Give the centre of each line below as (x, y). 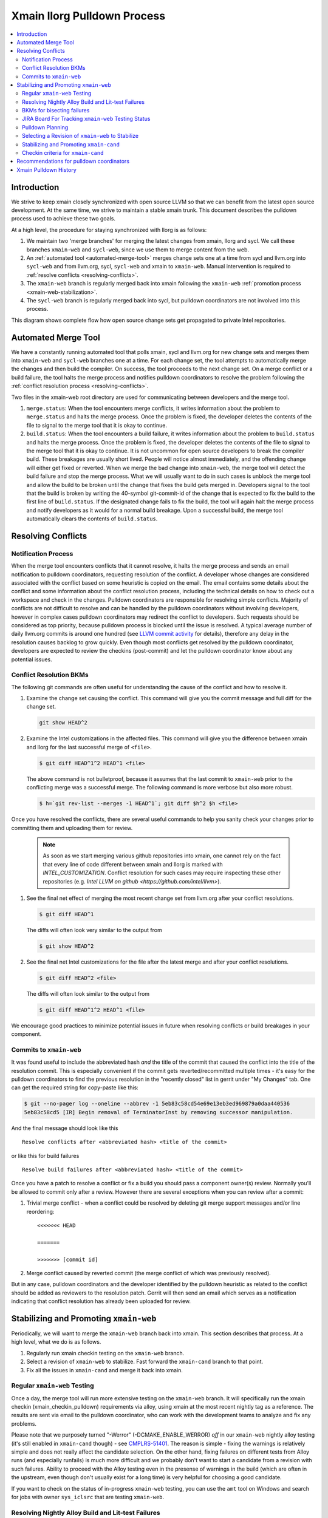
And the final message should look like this (65, 1128)
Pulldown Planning (45, 127)
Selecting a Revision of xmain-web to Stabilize (80, 136)
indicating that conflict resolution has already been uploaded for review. (101, 1301)
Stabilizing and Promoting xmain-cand (71, 144)
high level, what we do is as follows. (56, 1342)
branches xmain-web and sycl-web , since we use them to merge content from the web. (138, 250)
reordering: (40, 1211)
